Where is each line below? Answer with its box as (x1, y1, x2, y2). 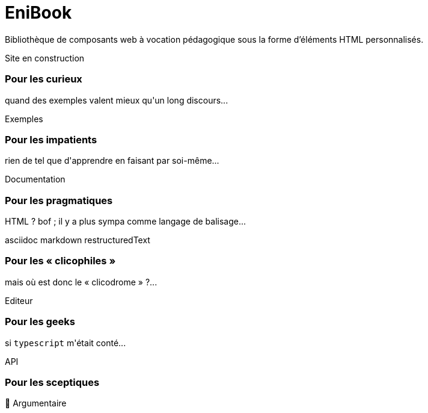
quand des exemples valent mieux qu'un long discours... (5, 95, 228, 105)
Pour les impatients (5, 133, 97, 146)
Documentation (5, 174, 66, 185)
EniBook (5, 2, 72, 23)
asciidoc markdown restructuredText (5, 235, 150, 245)
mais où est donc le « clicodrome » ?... (5, 276, 157, 287)
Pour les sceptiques (5, 376, 100, 388)
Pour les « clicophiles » (5, 255, 116, 267)
